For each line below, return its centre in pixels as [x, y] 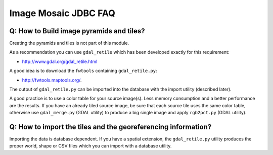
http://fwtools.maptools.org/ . [52, 80]
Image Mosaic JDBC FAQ [62, 13]
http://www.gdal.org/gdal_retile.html [60, 61]
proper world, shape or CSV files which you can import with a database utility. [90, 146]
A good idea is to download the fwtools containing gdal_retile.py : [83, 71]
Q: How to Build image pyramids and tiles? [77, 31]
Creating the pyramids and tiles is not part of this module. [69, 43]
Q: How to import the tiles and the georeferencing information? [110, 127]
